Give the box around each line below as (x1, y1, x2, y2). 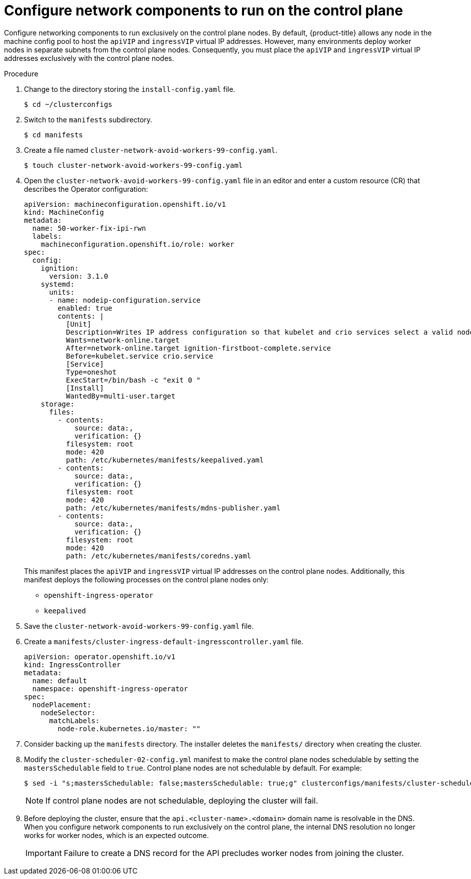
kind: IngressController (24, 660, 121, 669)
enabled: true (57, 304, 113, 312)
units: (49, 288, 75, 296)
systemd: (40, 280, 75, 288)
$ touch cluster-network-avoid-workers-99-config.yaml (24, 161, 243, 169)
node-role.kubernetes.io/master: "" (57, 724, 201, 733)
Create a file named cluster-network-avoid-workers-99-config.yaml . (24, 145, 277, 154)
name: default (32, 676, 87, 685)
